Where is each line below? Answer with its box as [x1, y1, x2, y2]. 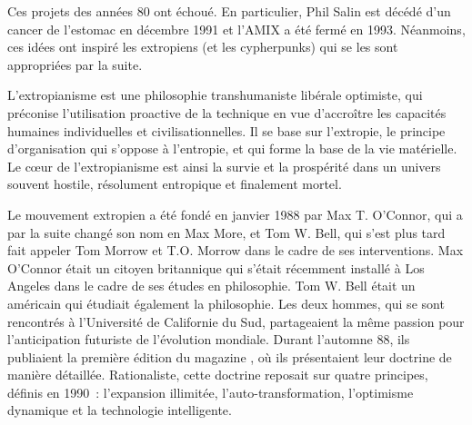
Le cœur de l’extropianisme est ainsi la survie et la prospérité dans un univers [7, 156, 441, 175]
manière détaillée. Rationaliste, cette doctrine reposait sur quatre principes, [7, 365, 428, 384]
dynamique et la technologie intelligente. [7, 400, 232, 420]
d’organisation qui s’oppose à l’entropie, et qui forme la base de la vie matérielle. [7, 139, 457, 158]
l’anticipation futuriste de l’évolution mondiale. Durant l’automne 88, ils [7, 330, 410, 349]
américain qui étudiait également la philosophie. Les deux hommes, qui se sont [7, 293, 445, 312]
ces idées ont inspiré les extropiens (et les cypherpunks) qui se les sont [7, 37, 398, 56]
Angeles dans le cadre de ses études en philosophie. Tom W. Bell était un [7, 276, 416, 295]
